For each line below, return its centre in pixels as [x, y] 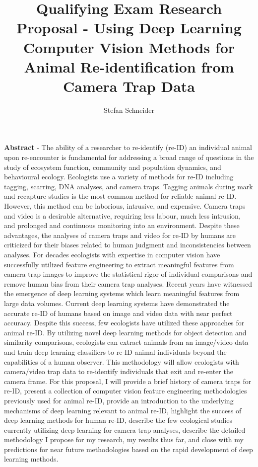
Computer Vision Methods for [129, 47]
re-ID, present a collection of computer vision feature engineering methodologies [126, 391]
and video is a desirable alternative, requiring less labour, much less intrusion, [122, 215]
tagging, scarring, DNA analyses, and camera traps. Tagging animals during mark [129, 186]
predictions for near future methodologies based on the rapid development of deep [129, 449]
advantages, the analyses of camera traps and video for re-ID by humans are [120, 235]
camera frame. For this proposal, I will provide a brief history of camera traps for [128, 381]
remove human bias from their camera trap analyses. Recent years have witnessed [128, 283]
